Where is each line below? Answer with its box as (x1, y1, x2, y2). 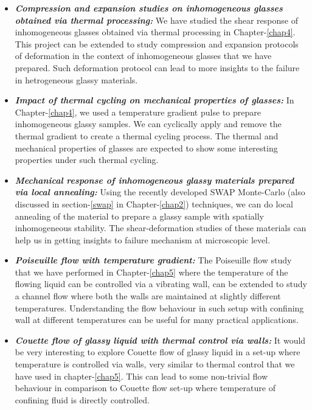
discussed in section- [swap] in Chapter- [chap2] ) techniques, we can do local (15, 197, 293, 210)
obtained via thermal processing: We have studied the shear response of (15, 13, 298, 26)
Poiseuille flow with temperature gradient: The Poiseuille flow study (15, 254, 292, 266)
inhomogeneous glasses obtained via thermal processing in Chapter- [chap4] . (15, 26, 296, 38)
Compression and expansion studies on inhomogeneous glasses (15, 2, 283, 14)
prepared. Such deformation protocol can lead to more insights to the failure (15, 61, 300, 74)
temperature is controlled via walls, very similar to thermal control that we (15, 358, 295, 370)
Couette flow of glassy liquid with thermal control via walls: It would (15, 333, 306, 346)
